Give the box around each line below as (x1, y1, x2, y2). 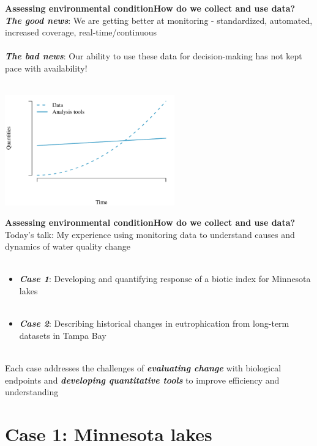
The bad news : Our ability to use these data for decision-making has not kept (5, 50, 302, 62)
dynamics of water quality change (5, 240, 131, 253)
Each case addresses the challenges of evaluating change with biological (5, 362, 282, 374)
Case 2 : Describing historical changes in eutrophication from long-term (19, 317, 289, 330)
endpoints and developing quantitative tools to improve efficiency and (5, 373, 280, 386)
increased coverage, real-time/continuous (5, 26, 157, 39)
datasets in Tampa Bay (19, 329, 106, 341)
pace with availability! (5, 61, 88, 74)
